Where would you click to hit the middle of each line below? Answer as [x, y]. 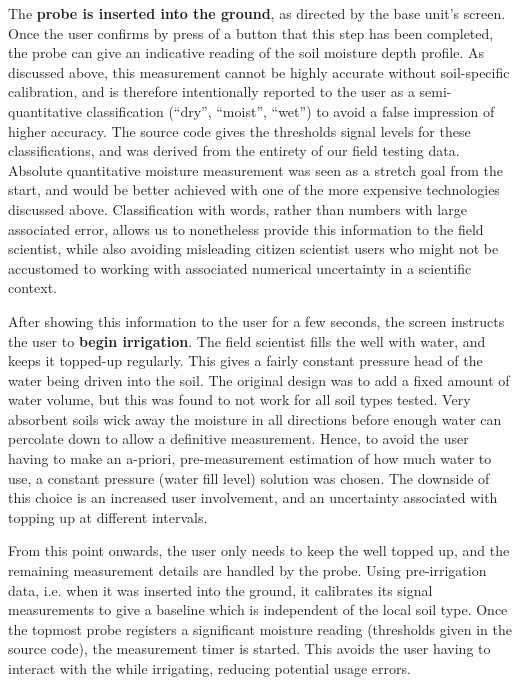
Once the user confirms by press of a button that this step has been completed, [251, 32]
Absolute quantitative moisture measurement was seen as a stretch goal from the [255, 169]
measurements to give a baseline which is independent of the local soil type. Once [258, 609]
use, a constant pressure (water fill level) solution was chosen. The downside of [249, 477]
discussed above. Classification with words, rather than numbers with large [237, 208]
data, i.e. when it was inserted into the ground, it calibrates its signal [220, 589]
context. [32, 287]
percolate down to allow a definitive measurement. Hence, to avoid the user [238, 438]
